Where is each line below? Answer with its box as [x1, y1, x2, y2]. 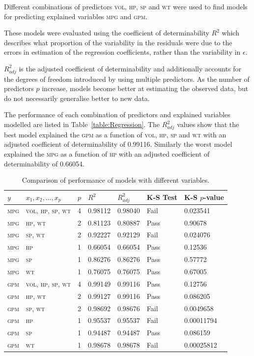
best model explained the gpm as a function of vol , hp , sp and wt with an [4, 129, 226, 139]
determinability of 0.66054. [4, 158, 85, 168]
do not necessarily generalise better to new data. [4, 93, 150, 103]
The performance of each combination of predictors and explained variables [4, 109, 230, 120]
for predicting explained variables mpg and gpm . [4, 11, 147, 21]
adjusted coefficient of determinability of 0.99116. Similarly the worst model [4, 139, 232, 149]
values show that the [177, 119, 239, 129]
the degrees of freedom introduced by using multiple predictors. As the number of [4, 73, 250, 84]
